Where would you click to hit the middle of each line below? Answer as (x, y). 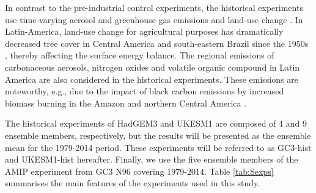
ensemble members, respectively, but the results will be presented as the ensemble (158, 135)
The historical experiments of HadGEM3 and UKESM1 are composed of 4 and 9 (156, 123)
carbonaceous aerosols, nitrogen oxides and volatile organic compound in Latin (152, 67)
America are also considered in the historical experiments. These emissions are (152, 79)
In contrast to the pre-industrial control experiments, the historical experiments (154, 7)
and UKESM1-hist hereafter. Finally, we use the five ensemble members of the (152, 159)
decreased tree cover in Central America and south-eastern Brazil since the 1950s (157, 43)
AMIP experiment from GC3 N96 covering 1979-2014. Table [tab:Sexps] (139, 171)
